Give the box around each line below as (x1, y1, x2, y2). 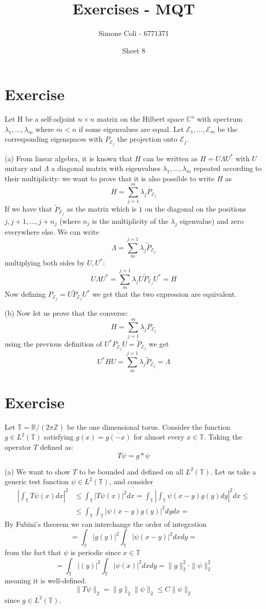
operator (5, 441, 31, 452)
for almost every (133, 431, 185, 442)
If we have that (5, 203, 52, 214)
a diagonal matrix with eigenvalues (51, 163, 160, 174)
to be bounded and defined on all (79, 466, 183, 477)
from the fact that (5, 546, 62, 557)
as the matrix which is (67, 203, 137, 214)
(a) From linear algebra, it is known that (5, 153, 133, 163)
